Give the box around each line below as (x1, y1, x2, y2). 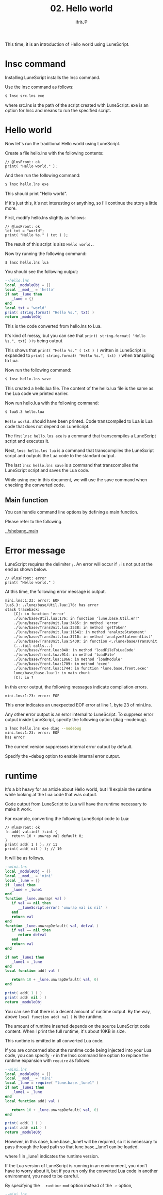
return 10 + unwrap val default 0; (11, 834, 83, 839)
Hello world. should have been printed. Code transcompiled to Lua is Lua (5, 418, 153, 424)
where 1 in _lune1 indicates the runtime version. (5, 1154, 99, 1159)
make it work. (5, 806, 33, 812)
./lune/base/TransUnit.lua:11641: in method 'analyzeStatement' (14, 629, 147, 634)
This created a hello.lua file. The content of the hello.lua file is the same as (5, 386, 154, 392)
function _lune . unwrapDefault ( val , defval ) (5, 923, 98, 928)
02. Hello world (50, 3, 113, 14)
